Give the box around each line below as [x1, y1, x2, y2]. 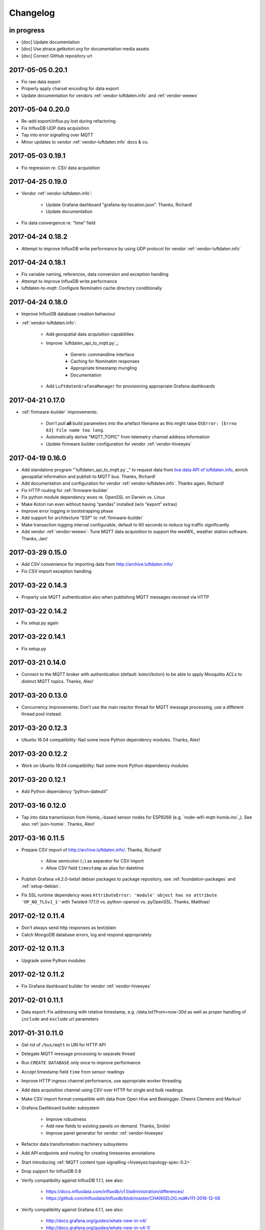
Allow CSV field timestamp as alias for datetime [46, 865, 144, 871]
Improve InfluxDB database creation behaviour [21, 311, 115, 317]
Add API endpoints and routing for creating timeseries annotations [21, 1150, 156, 1156]
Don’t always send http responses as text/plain [21, 925, 116, 931]
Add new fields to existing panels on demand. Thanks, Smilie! [46, 1123, 170, 1129]
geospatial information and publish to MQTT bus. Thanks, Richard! [21, 473, 156, 479]
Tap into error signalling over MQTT [21, 132, 93, 138]
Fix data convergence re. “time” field [21, 219, 96, 226]
